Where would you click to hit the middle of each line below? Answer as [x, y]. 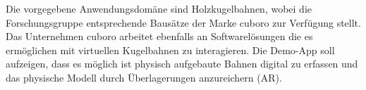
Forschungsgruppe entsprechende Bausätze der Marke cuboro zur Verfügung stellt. [183, 22]
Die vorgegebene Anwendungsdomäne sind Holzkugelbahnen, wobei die [159, 8]
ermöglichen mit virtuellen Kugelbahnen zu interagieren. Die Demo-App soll [170, 50]
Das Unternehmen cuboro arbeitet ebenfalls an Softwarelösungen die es [159, 36]
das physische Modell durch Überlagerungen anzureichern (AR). [144, 77]
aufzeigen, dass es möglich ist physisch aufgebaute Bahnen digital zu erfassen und [182, 64]
